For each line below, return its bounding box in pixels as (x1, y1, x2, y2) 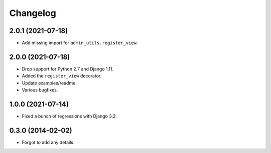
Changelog (9, 7, 56, 18)
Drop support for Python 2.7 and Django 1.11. (22, 65, 114, 72)
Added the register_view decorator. (22, 73, 102, 79)
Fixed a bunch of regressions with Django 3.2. (22, 113, 117, 119)
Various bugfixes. (22, 87, 58, 93)
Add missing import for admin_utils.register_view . (22, 40, 138, 46)
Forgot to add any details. (22, 139, 75, 145)
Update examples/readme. (22, 80, 77, 86)
